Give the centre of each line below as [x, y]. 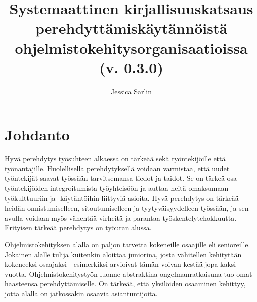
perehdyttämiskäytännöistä [131, 28]
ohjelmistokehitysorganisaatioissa [131, 47]
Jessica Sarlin [131, 91]
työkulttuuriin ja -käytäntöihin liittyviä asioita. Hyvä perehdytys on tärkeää [122, 198]
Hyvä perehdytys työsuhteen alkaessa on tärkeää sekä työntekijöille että [115, 159]
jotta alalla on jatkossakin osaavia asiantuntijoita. [81, 293]
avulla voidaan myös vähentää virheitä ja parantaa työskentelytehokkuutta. [121, 217]
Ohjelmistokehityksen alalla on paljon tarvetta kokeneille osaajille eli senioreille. [127, 244]
